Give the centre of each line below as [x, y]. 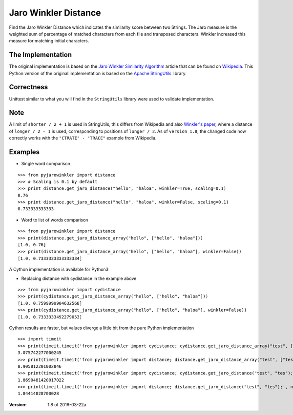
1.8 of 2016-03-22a [67, 404]
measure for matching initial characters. [49, 41]
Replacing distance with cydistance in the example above [79, 278]
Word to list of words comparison [55, 220]
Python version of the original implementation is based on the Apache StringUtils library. [98, 73]
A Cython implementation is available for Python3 [59, 269]
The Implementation [41, 55]
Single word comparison [46, 164]
